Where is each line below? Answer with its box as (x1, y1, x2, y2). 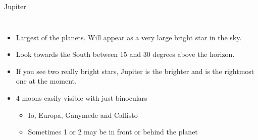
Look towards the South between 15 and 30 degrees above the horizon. (16, 49, 235, 59)
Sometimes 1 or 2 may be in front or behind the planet (28, 126, 198, 137)
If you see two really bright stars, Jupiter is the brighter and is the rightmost (16, 65, 254, 76)
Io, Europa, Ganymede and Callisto (28, 109, 138, 120)
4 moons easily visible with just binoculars (16, 92, 147, 103)
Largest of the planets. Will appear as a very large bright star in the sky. (16, 32, 242, 42)
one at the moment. (16, 76, 77, 86)
